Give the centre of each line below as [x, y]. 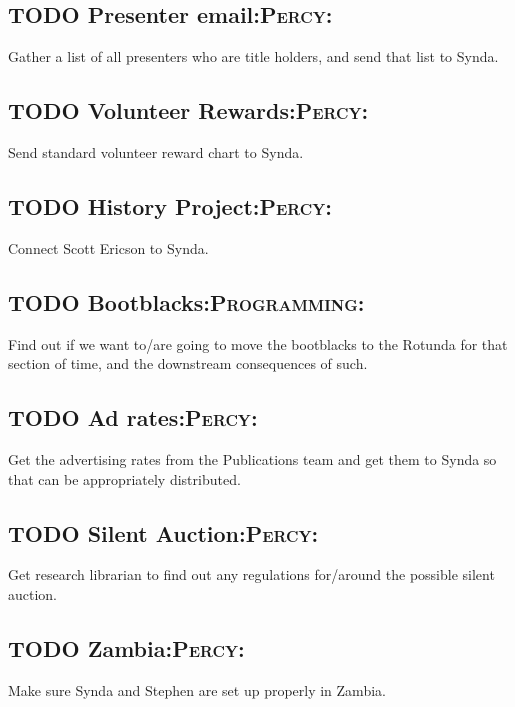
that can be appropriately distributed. [124, 478]
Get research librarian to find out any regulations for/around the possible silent [251, 574]
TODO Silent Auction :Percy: [163, 532]
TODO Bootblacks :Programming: [186, 301]
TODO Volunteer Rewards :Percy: [188, 110]
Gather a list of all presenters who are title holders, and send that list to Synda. [253, 56]
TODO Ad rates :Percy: [133, 417]
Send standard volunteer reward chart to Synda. [156, 152]
